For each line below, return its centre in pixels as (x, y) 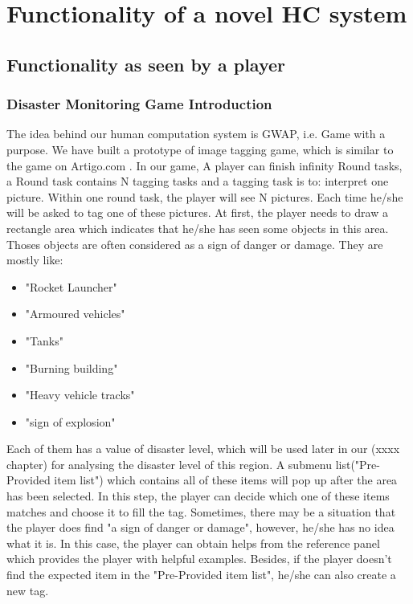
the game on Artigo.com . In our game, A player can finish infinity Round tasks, (204, 165)
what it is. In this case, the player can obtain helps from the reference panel (193, 543)
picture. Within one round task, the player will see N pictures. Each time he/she (205, 196)
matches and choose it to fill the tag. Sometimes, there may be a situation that (201, 511)
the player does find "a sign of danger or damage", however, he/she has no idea (200, 527)
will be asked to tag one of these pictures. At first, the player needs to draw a (197, 212)
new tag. (28, 590)
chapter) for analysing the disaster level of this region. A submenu (169, 464)
